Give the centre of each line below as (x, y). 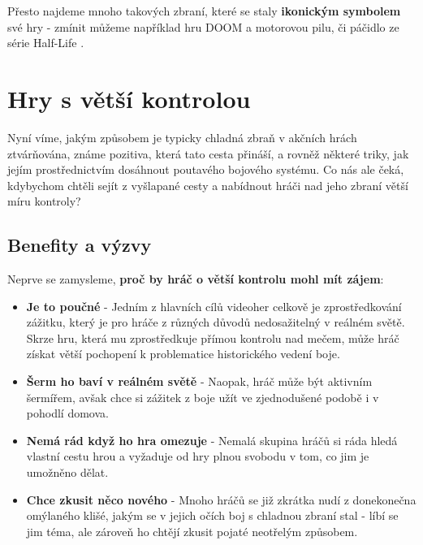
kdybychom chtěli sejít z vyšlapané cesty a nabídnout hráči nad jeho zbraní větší (208, 185)
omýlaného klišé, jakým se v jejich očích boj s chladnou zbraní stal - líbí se (212, 515)
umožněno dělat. (67, 472)
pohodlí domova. (67, 413)
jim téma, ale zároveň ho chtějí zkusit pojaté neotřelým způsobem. (192, 531)
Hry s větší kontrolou (129, 98)
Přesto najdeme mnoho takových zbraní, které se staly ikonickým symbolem (204, 11)
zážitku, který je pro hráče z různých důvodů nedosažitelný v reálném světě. (216, 322)
